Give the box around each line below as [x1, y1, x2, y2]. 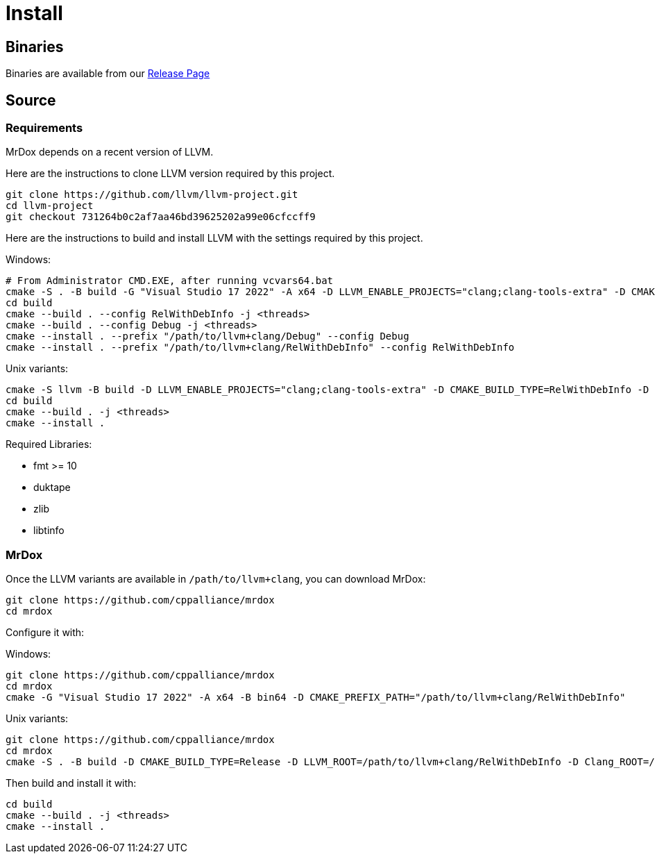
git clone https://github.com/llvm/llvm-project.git [6, 189, 298, 201]
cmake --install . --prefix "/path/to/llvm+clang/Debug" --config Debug [6, 331, 409, 342]
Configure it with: [6, 626, 85, 639]
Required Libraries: [6, 438, 92, 451]
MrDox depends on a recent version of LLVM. [6, 146, 214, 158]
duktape [33, 481, 71, 494]
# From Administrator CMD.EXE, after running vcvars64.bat [6, 275, 334, 287]
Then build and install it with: [6, 777, 137, 790]
